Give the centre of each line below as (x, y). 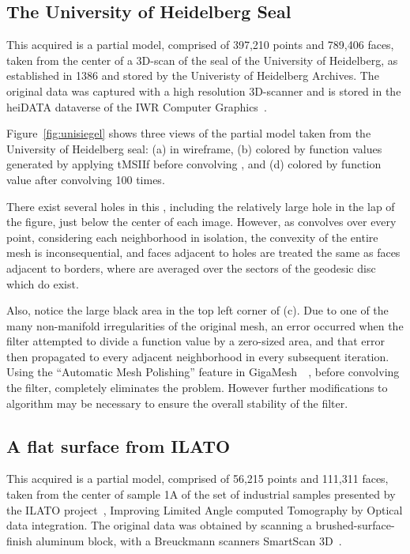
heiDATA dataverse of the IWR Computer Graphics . (137, 106)
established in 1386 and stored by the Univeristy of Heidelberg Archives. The (193, 75)
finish (19, 540)
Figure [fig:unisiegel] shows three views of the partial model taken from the (189, 133)
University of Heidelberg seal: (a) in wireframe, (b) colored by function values (194, 148)
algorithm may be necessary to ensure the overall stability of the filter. (177, 403)
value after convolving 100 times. (86, 179)
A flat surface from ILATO (118, 445)
